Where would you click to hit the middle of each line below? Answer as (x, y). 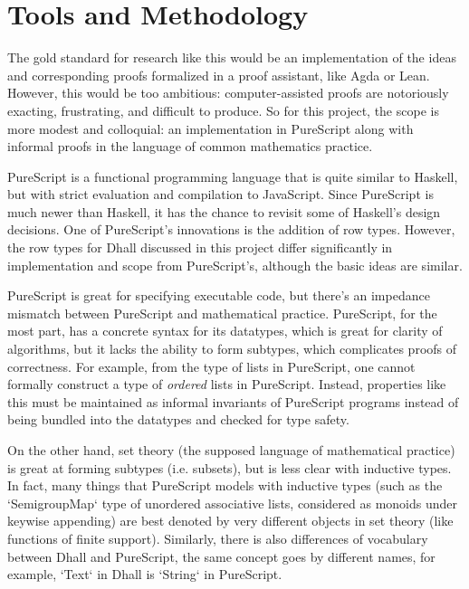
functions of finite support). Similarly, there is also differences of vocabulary (218, 538)
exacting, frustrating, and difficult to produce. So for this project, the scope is (223, 110)
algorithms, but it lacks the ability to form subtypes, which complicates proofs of (232, 349)
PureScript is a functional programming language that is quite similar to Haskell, (233, 176)
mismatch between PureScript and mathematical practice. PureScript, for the (222, 313)
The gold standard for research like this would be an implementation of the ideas (232, 57)
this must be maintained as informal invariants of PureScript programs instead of (233, 401)
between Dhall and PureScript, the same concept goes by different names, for (221, 556)
